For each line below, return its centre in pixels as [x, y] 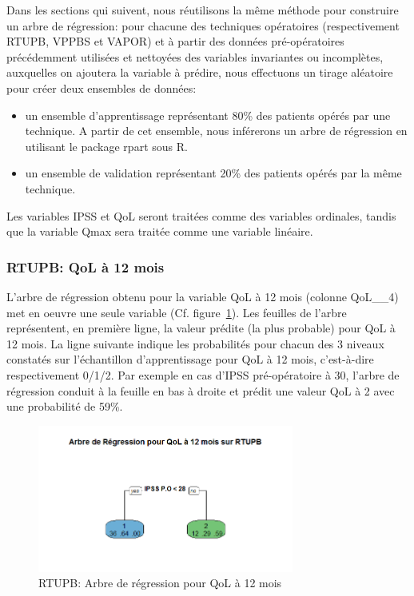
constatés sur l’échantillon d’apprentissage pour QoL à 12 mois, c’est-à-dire [190, 359]
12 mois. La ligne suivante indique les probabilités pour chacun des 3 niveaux [195, 343]
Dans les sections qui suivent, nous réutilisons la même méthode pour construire [203, 10]
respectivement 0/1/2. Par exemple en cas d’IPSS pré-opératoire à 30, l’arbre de [203, 374]
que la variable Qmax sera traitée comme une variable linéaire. [160, 231]
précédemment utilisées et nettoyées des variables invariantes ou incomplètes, [195, 56]
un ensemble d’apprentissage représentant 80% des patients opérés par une [208, 115]
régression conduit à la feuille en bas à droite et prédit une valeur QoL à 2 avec [201, 390]
